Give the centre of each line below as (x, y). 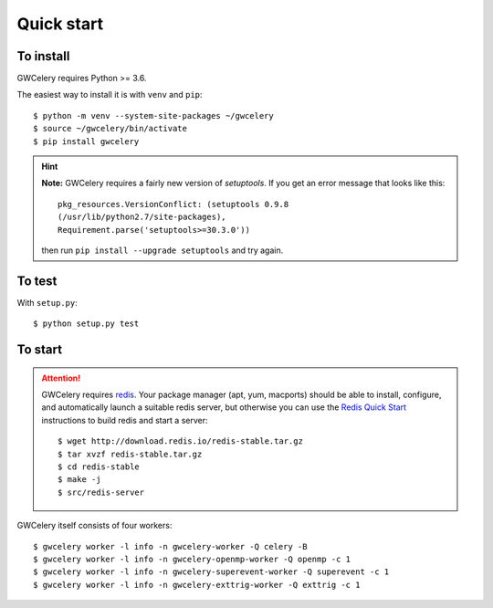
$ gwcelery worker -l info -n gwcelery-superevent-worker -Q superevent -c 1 (211, 572)
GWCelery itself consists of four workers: (94, 526)
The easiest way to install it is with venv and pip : (110, 95)
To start (40, 350)
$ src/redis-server (101, 492)
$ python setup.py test (86, 324)
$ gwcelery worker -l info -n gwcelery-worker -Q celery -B (170, 546)
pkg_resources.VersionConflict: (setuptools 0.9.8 (173, 204)
